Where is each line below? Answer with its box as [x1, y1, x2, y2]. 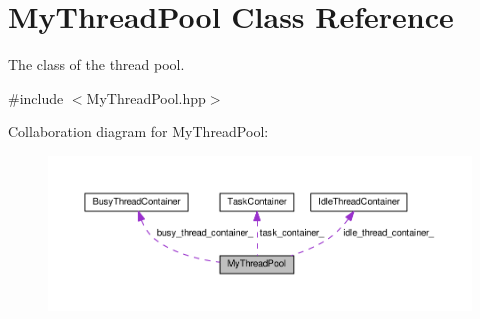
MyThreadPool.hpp [86, 87, 206, 108]
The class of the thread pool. [8, 54, 185, 75]
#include [8, 87, 64, 108]
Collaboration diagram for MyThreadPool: [8, 121, 269, 142]
